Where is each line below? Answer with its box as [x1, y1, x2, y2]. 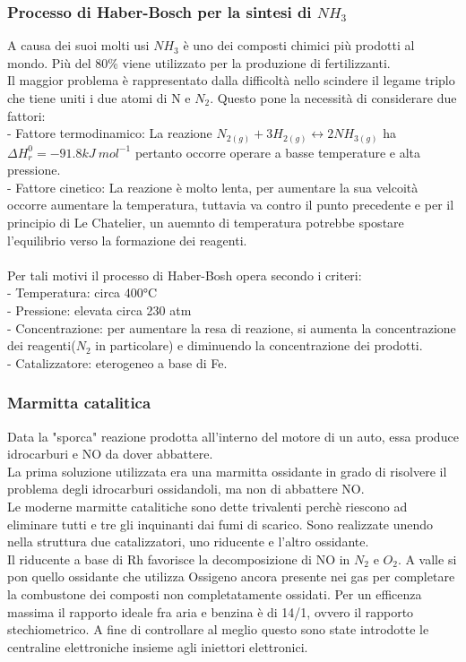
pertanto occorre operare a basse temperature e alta [134, 142, 421, 161]
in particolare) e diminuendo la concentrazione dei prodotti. [95, 336, 423, 355]
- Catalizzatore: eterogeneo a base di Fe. [7, 353, 228, 372]
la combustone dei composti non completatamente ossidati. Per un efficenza [7, 584, 422, 603]
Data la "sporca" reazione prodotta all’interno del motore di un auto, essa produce [7, 426, 459, 445]
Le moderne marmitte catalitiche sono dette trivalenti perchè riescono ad [7, 497, 408, 516]
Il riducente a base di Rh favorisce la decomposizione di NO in [7, 549, 350, 568]
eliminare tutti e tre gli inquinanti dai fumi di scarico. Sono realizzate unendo [7, 514, 434, 533]
